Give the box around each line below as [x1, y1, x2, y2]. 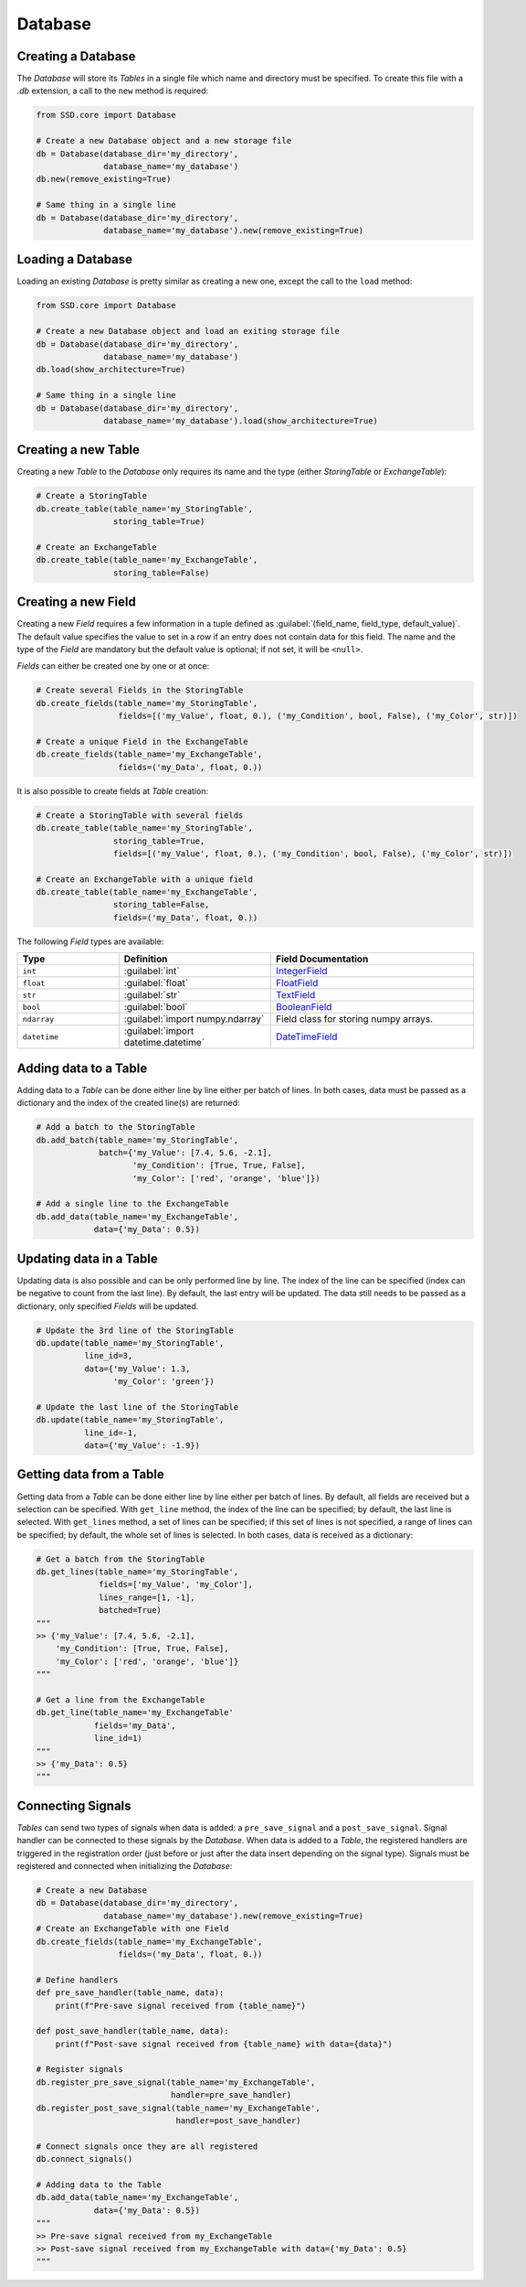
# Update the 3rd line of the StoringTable [36, 1325, 235, 1336]
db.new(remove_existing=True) [36, 174, 172, 185]
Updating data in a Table [16, 1251, 159, 1266]
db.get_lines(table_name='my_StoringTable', [36, 1567, 239, 1577]
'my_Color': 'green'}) [112, 1377, 215, 1387]
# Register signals [36, 2064, 123, 2075]
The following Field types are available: [16, 936, 164, 947]
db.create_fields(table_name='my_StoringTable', [36, 698, 258, 708]
